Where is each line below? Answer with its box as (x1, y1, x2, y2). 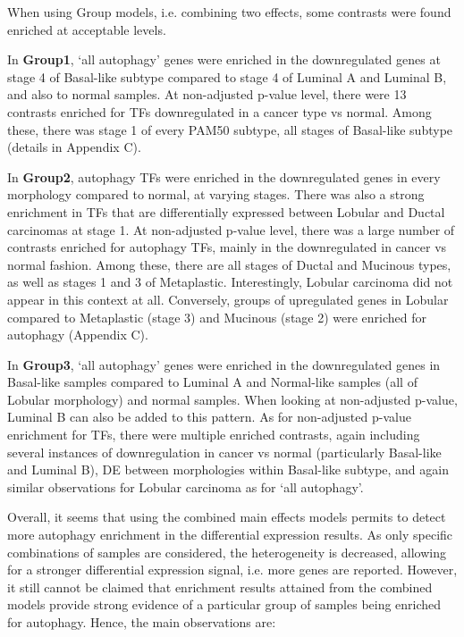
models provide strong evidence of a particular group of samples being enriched (7, 595, 442, 614)
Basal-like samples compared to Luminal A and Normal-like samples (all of (7, 373, 418, 391)
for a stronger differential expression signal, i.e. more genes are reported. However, (7, 560, 458, 579)
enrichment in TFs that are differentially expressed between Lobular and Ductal (7, 202, 445, 221)
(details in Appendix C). (7, 138, 141, 156)
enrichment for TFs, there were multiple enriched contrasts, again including (7, 425, 420, 444)
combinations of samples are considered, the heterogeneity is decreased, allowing (7, 542, 446, 561)
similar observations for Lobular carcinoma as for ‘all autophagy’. (7, 477, 364, 496)
